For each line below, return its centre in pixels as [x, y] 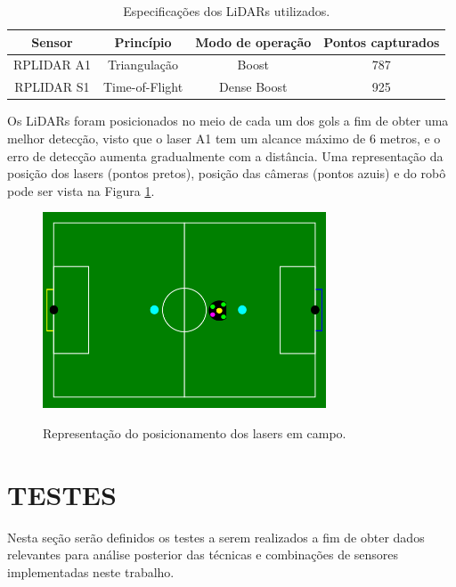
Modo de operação [253, 41]
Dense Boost [253, 87]
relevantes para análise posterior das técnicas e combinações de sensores [203, 554]
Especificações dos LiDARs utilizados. [227, 11]
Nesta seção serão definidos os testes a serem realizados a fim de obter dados [216, 537]
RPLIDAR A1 [52, 65]
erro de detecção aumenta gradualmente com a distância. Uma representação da [225, 155]
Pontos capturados [382, 41]
